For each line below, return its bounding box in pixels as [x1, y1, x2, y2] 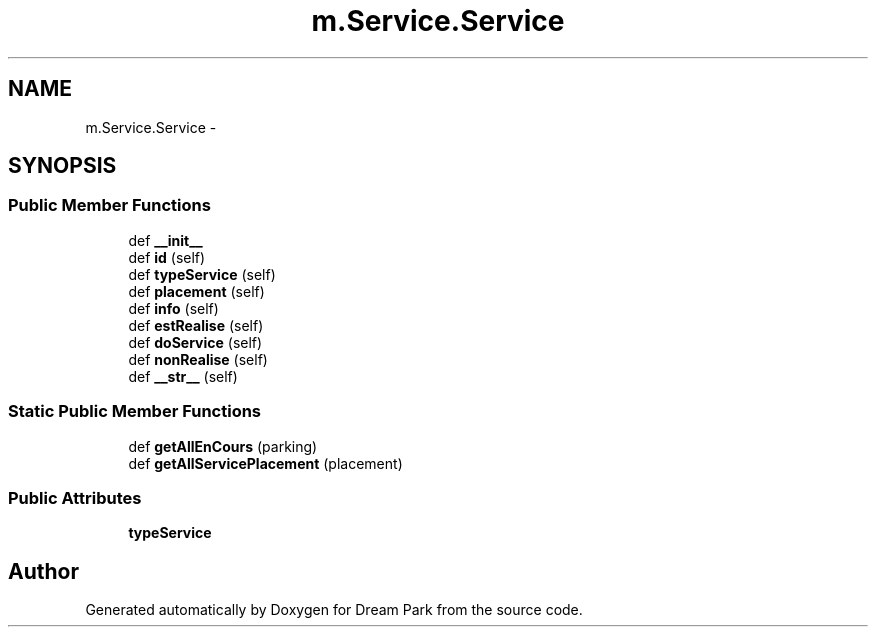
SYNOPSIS [8, 153, 117, 179]
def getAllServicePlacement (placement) [128, 454, 403, 472]
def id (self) [128, 248, 206, 266]
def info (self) [128, 299, 219, 317]
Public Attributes [8, 487, 142, 508]
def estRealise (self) [128, 316, 264, 334]
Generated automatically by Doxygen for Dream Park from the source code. [85, 601, 583, 619]
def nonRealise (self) [128, 350, 268, 368]
